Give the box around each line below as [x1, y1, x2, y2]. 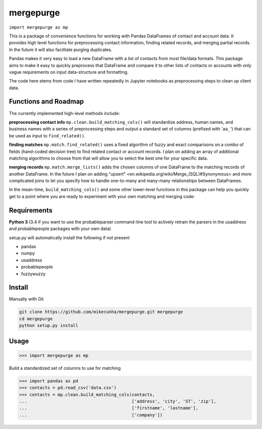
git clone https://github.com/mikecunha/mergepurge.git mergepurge [19, 309, 183, 315]
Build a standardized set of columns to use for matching [9, 365, 121, 371]
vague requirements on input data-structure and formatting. [9, 69, 129, 75]
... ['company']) [19, 412, 163, 417]
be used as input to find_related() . [9, 132, 86, 138]
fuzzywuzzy [21, 271, 46, 277]
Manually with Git [9, 296, 44, 302]
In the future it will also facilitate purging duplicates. [9, 47, 113, 52]
